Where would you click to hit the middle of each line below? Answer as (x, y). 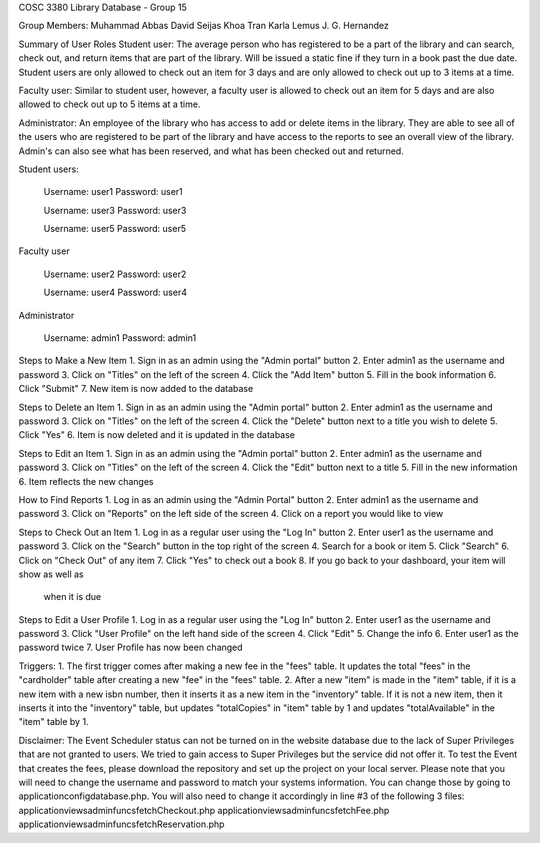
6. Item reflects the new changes (86, 481)
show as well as (51, 574)
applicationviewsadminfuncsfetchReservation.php (121, 824)
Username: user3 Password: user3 (115, 210)
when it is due (72, 597)
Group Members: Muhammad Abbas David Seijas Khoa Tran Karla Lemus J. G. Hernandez (203, 26)
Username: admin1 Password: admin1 (120, 338)
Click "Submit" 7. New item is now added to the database (136, 389)
